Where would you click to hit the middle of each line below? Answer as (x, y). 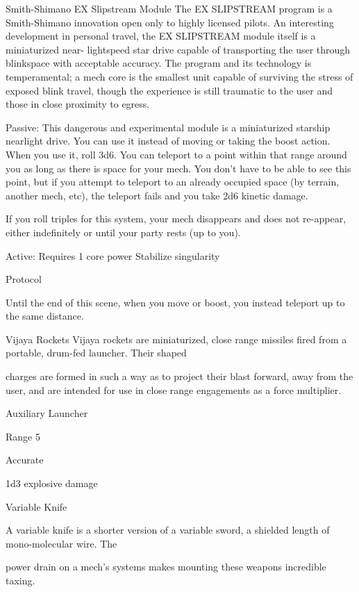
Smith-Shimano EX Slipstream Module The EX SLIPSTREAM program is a (169, 8)
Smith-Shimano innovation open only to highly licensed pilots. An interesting (170, 22)
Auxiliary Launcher (47, 413)
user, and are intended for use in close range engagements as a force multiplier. (174, 389)
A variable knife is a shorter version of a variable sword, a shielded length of (168, 530)
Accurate (25, 460)
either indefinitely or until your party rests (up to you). (123, 232)
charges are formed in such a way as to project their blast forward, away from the (179, 376)
